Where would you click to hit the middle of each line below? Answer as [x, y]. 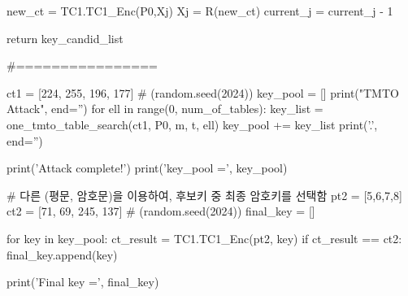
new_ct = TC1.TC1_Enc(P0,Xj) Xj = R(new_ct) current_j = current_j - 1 [200, 11]
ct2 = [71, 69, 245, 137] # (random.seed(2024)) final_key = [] [161, 211]
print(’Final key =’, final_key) [83, 282]
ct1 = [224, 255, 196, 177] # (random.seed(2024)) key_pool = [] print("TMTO [203, 92]
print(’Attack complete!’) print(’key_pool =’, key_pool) [147, 168]
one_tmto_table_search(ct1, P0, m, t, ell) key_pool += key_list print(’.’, [192, 124]
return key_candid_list [65, 38]
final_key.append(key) [62, 254]
